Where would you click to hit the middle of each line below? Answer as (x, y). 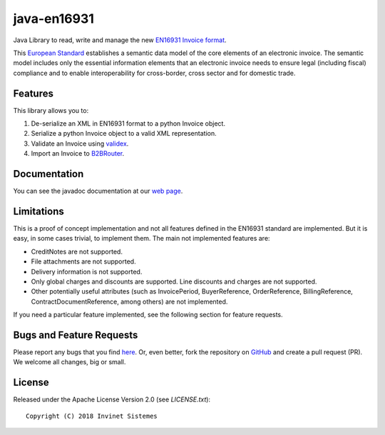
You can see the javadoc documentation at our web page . (98, 191)
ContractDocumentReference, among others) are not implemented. (129, 301)
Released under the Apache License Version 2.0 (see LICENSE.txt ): (112, 399)
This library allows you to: (51, 110)
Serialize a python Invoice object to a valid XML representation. (124, 134)
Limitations (38, 211)
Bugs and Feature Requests (76, 335)
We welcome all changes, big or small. (70, 362)
